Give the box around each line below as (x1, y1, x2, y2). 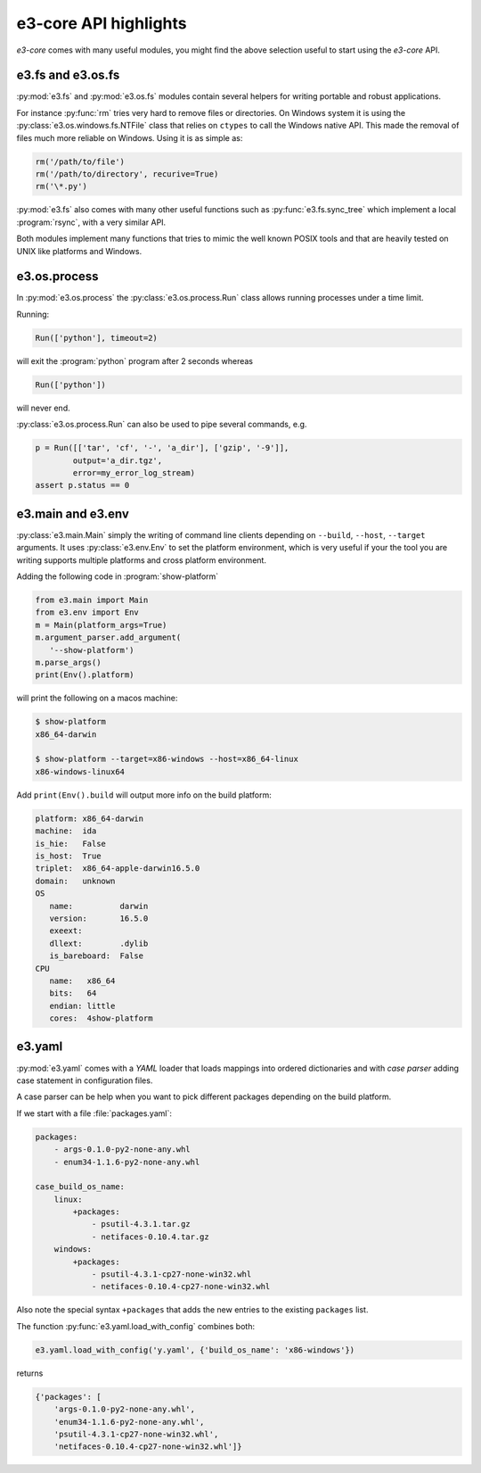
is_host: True (35, 851, 102, 861)
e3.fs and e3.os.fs (16, 68, 120, 83)
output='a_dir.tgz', (72, 455, 163, 466)
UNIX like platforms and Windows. (16, 245, 143, 256)
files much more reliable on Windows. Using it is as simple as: (16, 132, 243, 143)
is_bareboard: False (49, 951, 144, 961)
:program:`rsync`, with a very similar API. (16, 217, 167, 228)
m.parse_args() (35, 657, 102, 667)
